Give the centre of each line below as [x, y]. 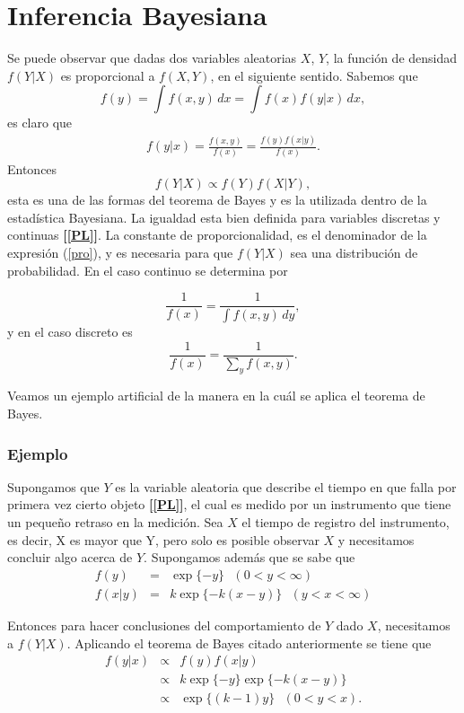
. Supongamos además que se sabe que [250, 557]
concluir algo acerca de [70, 557]
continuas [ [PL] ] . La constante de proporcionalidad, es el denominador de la [217, 235]
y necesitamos [376, 539]
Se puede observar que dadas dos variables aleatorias [152, 58]
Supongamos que [53, 486]
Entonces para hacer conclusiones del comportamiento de [164, 625]
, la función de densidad [392, 58]
